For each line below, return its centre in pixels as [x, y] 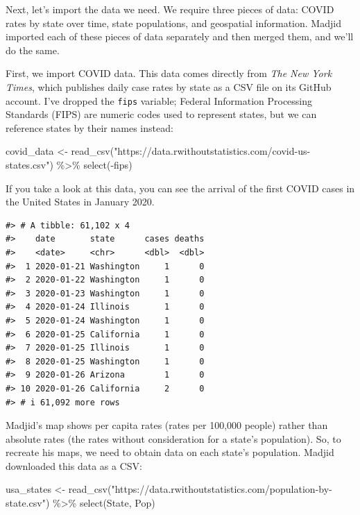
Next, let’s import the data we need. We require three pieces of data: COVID [170, 9]
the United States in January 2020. [80, 202]
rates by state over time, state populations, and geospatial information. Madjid [173, 23]
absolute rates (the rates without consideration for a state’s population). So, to [173, 438]
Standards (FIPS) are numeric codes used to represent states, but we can [161, 114]
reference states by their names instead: [89, 127]
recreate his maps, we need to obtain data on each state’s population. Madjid [170, 452]
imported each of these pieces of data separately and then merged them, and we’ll [180, 36]
